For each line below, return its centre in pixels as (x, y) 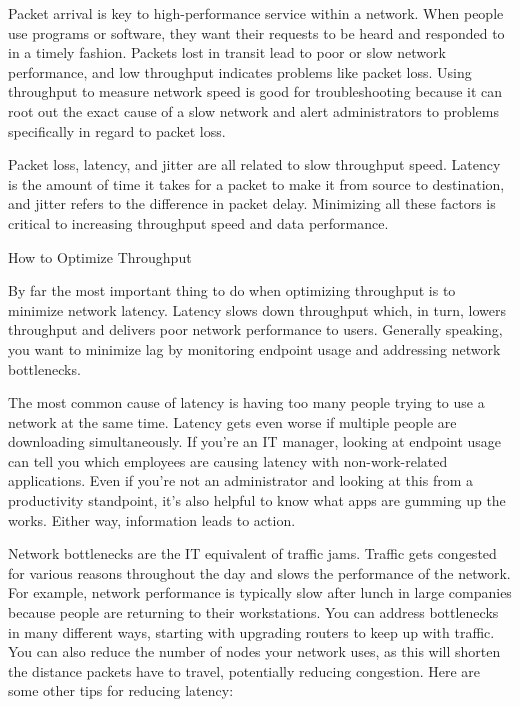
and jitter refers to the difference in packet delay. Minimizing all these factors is (252, 203)
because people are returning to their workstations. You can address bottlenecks (253, 612)
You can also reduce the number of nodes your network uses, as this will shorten (254, 651)
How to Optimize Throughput (100, 256)
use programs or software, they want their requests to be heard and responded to (256, 32)
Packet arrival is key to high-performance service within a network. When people (256, 13)
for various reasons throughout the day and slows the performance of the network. (259, 572)
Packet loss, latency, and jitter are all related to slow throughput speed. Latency (254, 164)
